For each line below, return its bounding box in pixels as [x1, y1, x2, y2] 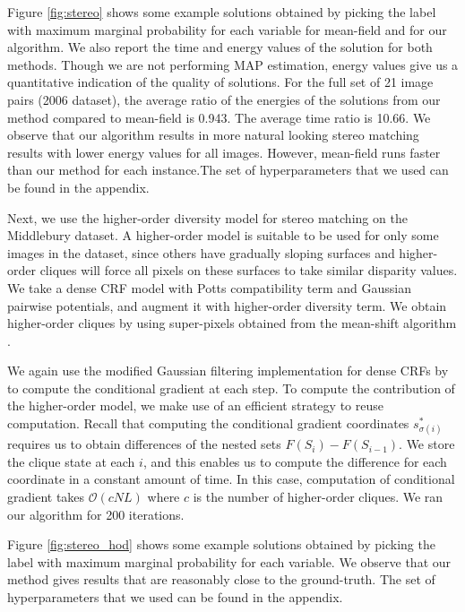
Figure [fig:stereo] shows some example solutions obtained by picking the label [7, 3, 436, 21]
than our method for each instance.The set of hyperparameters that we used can [7, 160, 449, 179]
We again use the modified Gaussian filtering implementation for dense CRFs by [7, 361, 449, 380]
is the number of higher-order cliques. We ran [193, 487, 443, 506]
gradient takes [7, 487, 85, 506]
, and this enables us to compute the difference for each [142, 452, 447, 470]
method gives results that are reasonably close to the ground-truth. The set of [7, 570, 435, 589]
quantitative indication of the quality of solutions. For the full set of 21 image [7, 73, 434, 91]
